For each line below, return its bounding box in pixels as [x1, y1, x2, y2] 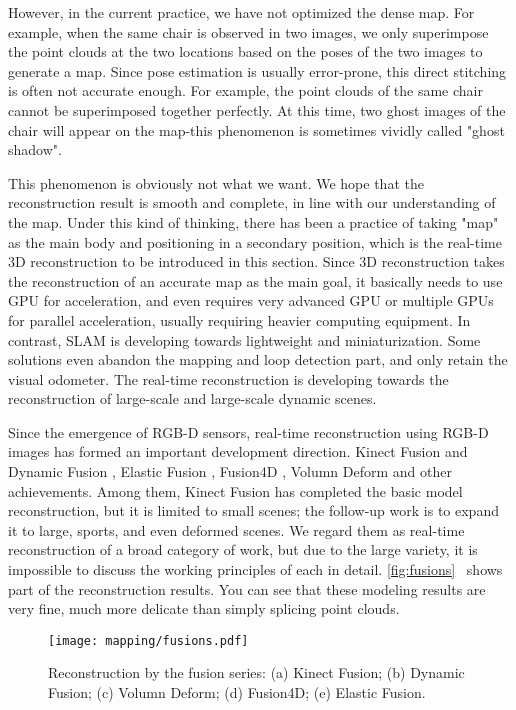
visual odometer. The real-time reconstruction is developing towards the [8, 368, 449, 389]
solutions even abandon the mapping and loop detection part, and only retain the [8, 349, 508, 370]
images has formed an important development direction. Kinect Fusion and [8, 441, 468, 462]
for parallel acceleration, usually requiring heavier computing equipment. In [8, 309, 471, 330]
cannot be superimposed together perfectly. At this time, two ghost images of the [8, 99, 506, 120]
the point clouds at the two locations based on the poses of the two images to [8, 41, 483, 62]
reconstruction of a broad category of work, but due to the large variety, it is [8, 539, 478, 560]
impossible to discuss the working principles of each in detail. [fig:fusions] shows [8, 559, 503, 580]
